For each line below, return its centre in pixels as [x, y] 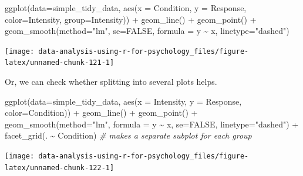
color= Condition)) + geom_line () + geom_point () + [101, 113]
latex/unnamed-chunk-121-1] [60, 63]
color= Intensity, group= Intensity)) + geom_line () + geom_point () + [131, 19]
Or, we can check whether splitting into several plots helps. [111, 82]
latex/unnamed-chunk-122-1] [60, 168]
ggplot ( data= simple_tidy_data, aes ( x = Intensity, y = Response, [123, 101]
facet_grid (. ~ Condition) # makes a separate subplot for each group [128, 135]
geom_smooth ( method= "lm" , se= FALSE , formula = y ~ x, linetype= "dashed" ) [147, 31]
